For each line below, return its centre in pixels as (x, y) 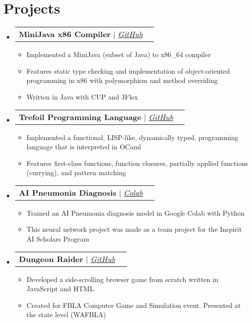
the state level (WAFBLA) (66, 314)
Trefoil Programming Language (80, 117)
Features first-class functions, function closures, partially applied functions (137, 163)
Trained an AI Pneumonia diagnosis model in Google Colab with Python (136, 212)
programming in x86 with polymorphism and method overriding (122, 80)
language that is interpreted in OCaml (84, 147)
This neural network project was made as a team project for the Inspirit (134, 229)
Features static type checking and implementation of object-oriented (128, 71)
